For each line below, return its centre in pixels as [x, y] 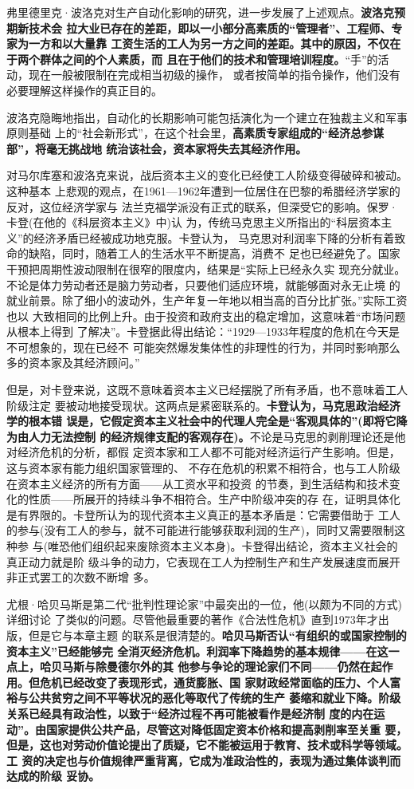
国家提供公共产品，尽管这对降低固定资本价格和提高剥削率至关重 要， [227, 729]
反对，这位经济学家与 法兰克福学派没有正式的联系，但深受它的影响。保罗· [202, 206]
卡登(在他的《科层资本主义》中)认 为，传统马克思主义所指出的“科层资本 [194, 222]
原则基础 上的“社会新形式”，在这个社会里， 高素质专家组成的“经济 [178, 133]
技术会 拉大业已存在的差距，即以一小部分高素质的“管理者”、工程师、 [210, 28]
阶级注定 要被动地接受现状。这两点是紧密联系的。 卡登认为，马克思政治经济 [203, 405]
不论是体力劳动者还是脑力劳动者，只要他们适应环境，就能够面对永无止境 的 [203, 284]
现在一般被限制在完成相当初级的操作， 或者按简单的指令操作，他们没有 [214, 75]
